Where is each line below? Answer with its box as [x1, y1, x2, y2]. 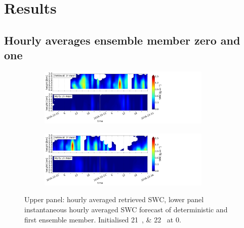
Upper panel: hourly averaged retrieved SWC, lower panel [24, 194, 204, 205]
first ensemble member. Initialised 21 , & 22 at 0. [24, 214, 181, 224]
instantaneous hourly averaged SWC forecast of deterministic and [24, 204, 228, 214]
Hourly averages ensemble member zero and [4, 32, 240, 48]
